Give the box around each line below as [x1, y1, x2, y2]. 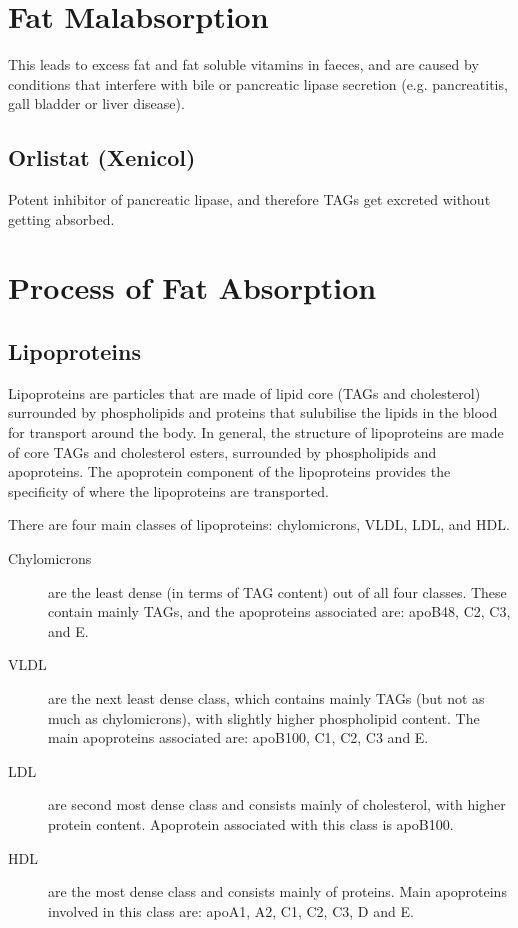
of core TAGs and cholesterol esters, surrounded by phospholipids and [8, 441, 437, 462]
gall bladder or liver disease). [8, 93, 185, 114]
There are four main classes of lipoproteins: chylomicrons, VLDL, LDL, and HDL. [8, 514, 510, 535]
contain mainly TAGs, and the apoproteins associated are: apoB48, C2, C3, [48, 601, 511, 622]
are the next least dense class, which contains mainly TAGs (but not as [48, 688, 485, 708]
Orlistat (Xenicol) [8, 142, 196, 173]
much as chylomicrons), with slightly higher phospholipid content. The [48, 707, 480, 728]
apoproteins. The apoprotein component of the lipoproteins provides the [8, 461, 451, 482]
